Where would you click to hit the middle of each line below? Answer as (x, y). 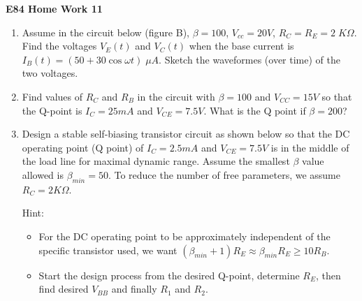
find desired (64, 289)
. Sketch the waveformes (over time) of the (249, 59)
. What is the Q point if (255, 110)
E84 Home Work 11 (54, 8)
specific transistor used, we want (108, 250)
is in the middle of (310, 147)
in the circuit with (176, 96)
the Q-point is (52, 110)
